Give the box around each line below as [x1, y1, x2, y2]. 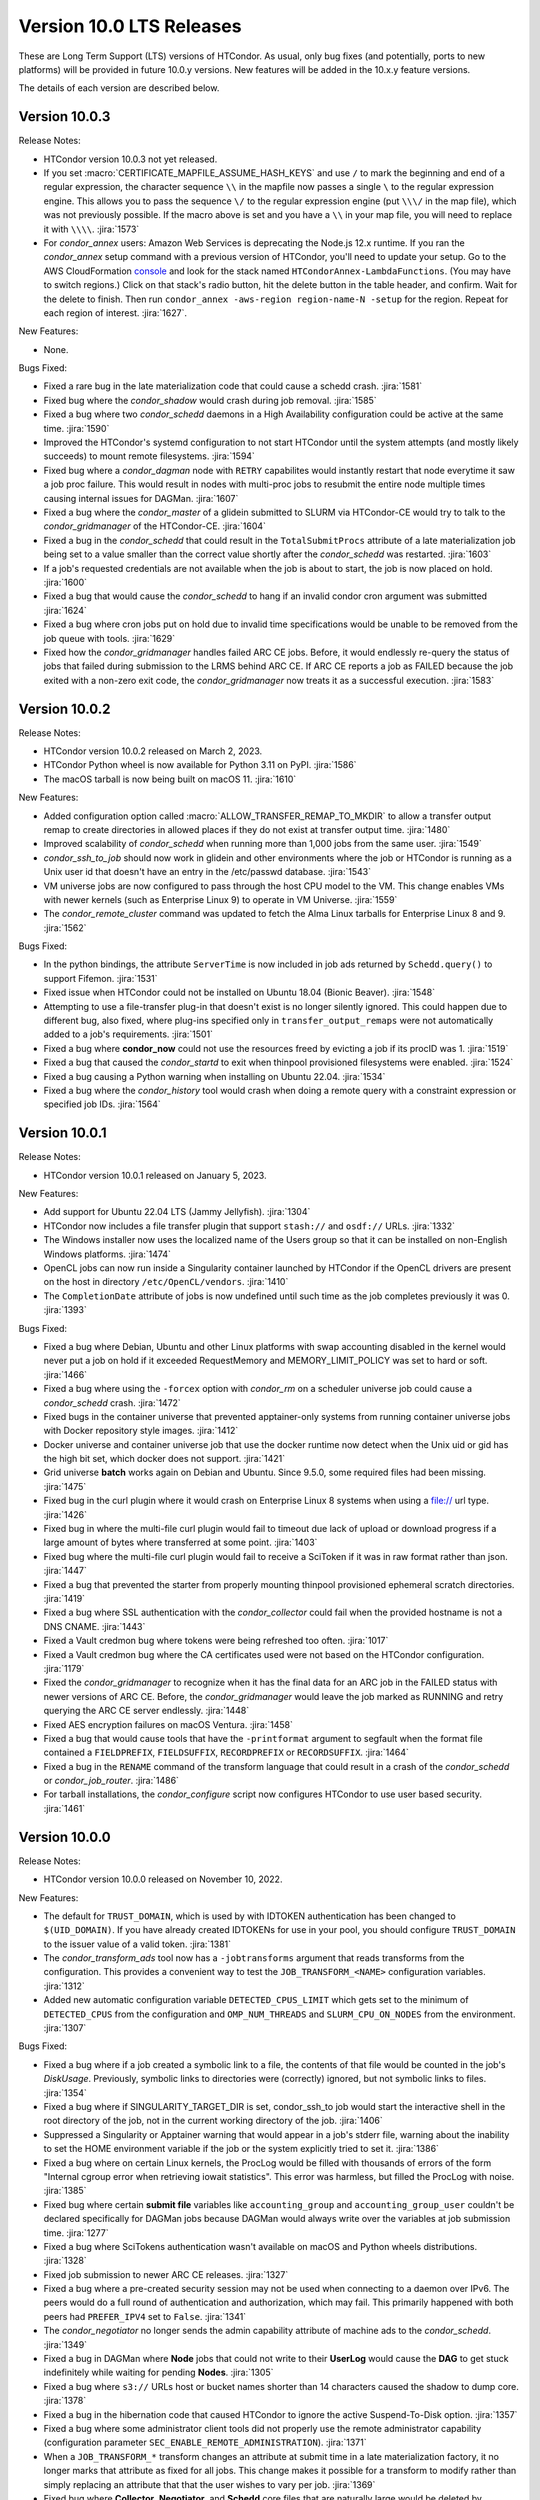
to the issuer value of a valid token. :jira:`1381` [43, 1938, 232, 1950]
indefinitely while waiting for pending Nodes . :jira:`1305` [43, 2366, 274, 2379]
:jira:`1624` [43, 604, 87, 616]
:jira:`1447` [43, 1565, 87, 1577]
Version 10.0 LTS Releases [18, 15, 242, 37]
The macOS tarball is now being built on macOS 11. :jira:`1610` [43, 773, 297, 785]
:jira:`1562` [43, 921, 87, 934]
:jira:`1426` [43, 1508, 87, 1520]
